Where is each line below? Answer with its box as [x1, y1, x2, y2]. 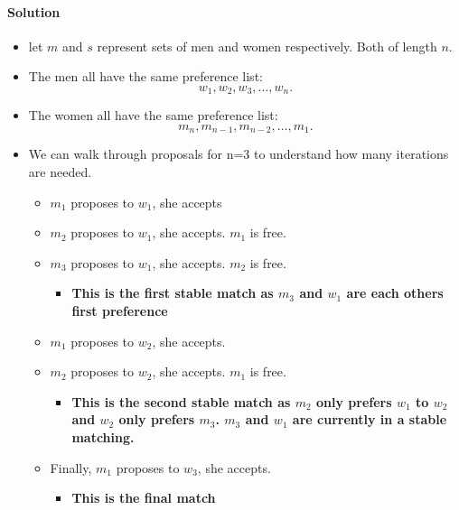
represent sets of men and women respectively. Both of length [97, 36, 437, 55]
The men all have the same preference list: [28, 67, 263, 86]
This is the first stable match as [71, 283, 274, 302]
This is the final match [71, 488, 216, 507]
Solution [7, 2, 61, 21]
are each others [346, 283, 444, 302]
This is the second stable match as [71, 392, 291, 411]
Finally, [50, 458, 92, 477]
